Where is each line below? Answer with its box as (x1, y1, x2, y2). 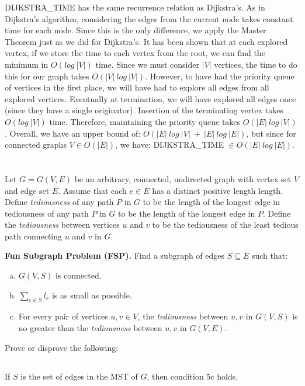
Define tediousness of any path (5, 196, 114, 208)
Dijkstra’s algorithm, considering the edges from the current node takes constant (5, 12, 293, 25)
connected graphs (5, 138, 67, 151)
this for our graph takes (5, 69, 89, 82)
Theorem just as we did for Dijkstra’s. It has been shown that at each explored (5, 35, 288, 47)
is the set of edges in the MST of (20, 370, 138, 382)
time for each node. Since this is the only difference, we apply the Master (5, 24, 266, 36)
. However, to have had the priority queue (145, 69, 294, 82)
